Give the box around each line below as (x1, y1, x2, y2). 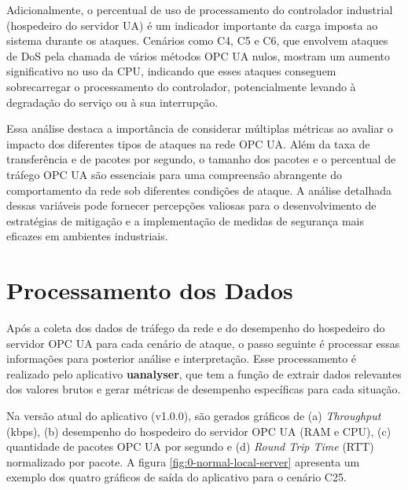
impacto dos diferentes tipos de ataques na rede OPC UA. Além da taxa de (6, 135, 370, 152)
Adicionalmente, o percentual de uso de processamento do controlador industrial (6, 2, 393, 17)
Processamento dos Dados (6, 274, 293, 306)
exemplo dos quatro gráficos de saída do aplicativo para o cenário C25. (6, 469, 347, 485)
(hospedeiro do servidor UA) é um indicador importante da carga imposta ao (6, 16, 378, 33)
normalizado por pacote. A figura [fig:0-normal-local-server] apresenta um (6, 453, 360, 470)
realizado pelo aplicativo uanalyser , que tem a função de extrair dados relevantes (6, 365, 402, 382)
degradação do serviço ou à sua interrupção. (6, 93, 219, 110)
